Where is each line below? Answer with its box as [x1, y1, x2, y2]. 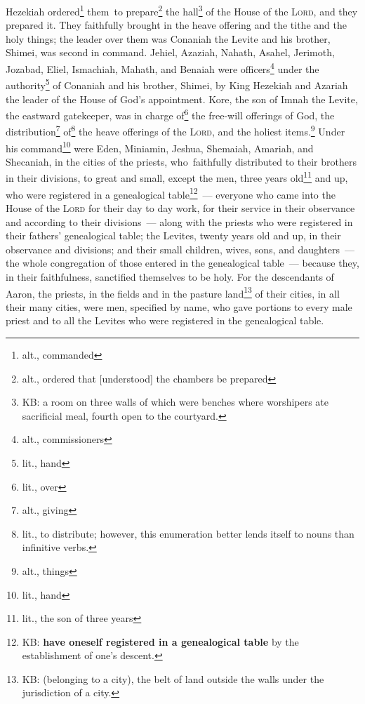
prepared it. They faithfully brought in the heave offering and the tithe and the [6, 18, 347, 32]
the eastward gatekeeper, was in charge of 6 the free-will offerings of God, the [6, 106, 335, 122]
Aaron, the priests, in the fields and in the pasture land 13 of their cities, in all [6, 284, 340, 300]
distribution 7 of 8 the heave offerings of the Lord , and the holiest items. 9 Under [6, 122, 345, 139]
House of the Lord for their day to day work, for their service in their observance [6, 200, 355, 215]
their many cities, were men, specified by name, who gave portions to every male [6, 299, 352, 314]
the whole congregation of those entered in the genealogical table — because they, [6, 255, 359, 270]
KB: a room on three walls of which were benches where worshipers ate [22, 394, 329, 409]
